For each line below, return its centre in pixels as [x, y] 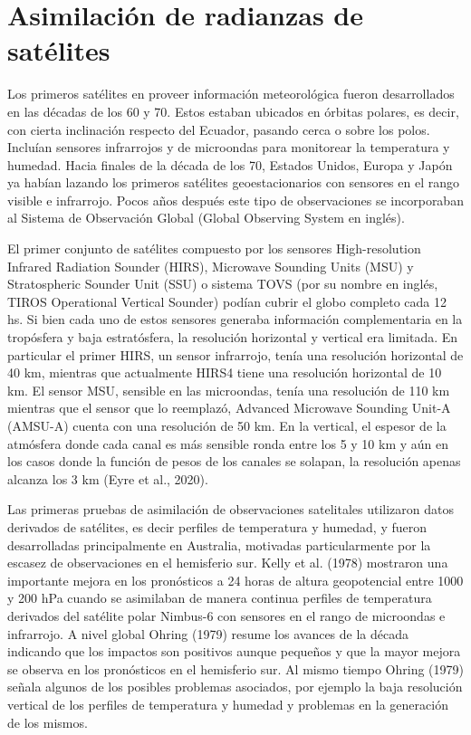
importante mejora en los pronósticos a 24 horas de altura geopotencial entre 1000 [235, 580]
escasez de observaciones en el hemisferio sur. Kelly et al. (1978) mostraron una [228, 563]
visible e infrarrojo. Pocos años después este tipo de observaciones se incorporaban [235, 200]
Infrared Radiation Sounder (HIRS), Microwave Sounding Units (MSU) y [211, 266]
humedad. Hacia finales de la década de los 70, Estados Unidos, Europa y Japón [230, 164]
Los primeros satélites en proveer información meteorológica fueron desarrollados [231, 94]
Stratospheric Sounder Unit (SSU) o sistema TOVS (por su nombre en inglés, [223, 284]
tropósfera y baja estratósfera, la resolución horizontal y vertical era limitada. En [233, 337]
